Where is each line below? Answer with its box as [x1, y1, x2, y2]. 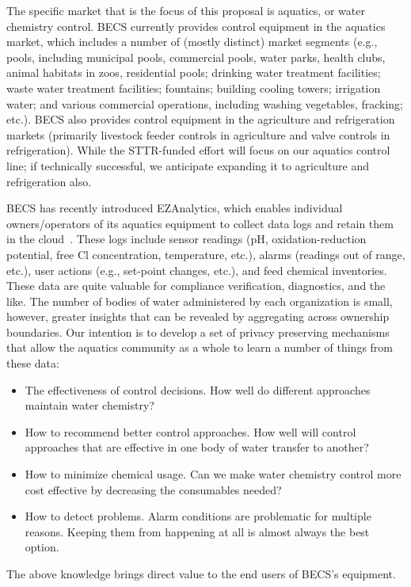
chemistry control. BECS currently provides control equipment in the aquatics [6, 17, 386, 34]
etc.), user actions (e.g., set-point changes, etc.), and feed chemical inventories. [6, 261, 387, 278]
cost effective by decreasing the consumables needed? [25, 481, 282, 497]
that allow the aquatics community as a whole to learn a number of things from [6, 339, 393, 356]
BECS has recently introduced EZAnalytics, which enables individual [6, 200, 343, 216]
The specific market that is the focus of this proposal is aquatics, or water [6, 2, 365, 18]
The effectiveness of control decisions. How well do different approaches [25, 381, 371, 398]
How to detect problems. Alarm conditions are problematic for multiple [25, 508, 371, 524]
